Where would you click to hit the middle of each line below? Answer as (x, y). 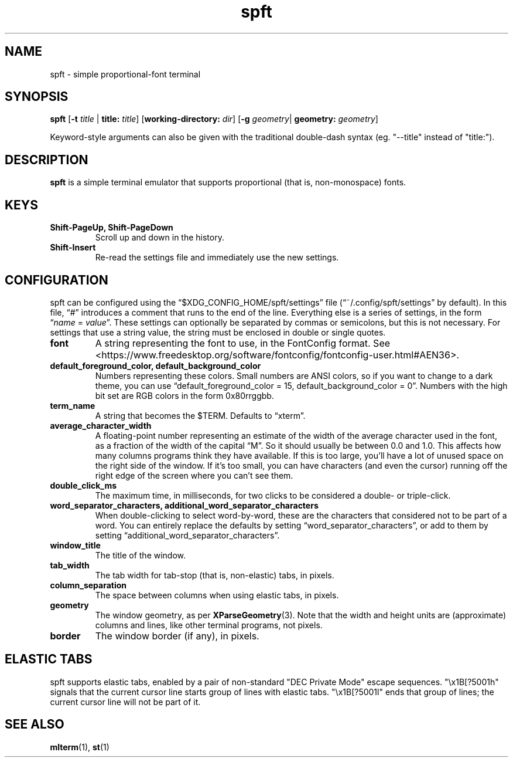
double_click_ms (83, 485)
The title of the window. (141, 555)
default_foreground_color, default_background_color (155, 365)
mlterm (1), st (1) (80, 747)
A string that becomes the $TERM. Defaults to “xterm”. (200, 415)
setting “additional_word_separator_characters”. (187, 535)
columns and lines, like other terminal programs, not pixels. (209, 625)
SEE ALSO (35, 724)
